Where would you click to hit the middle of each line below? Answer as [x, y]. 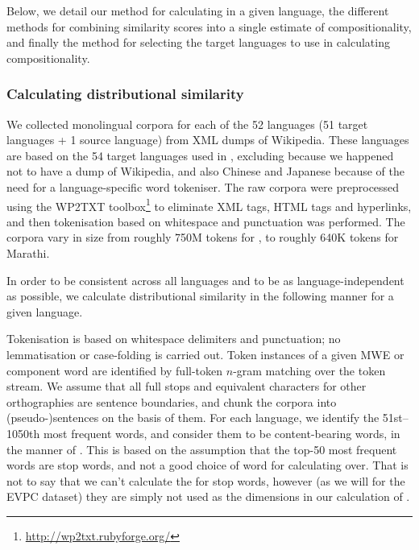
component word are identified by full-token [115, 370]
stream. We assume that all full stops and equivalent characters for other [187, 386]
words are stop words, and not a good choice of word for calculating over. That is [207, 465]
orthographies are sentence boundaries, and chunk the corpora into [172, 401]
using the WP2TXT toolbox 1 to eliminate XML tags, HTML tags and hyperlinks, [209, 205]
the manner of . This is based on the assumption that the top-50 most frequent [202, 449]
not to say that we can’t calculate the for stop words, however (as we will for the [206, 480]
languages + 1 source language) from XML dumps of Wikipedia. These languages [208, 140]
